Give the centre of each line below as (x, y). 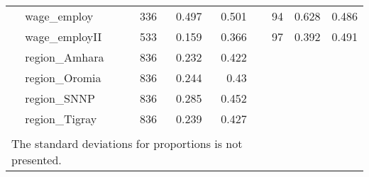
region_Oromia (63, 78)
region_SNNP (60, 98)
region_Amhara (65, 57)
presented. (37, 160)
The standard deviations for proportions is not (127, 143)
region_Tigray (61, 119)
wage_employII (64, 36)
